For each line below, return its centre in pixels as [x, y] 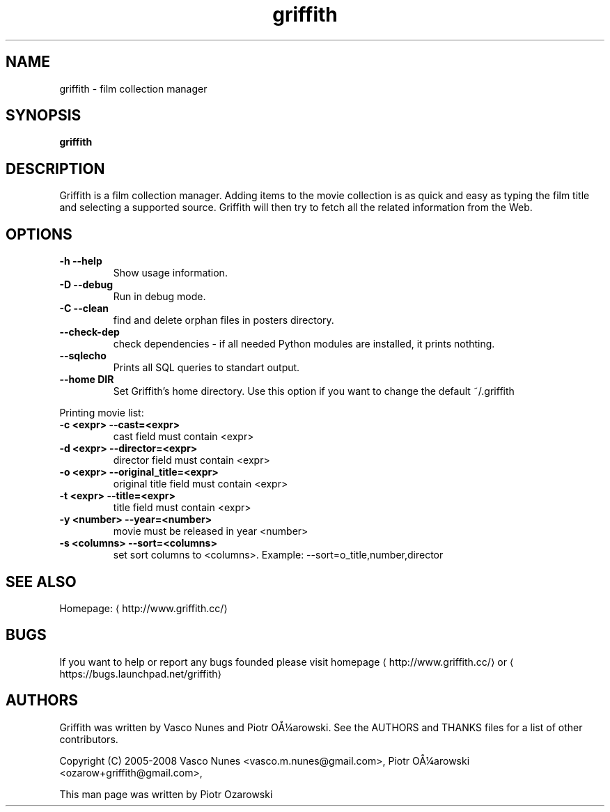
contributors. [89, 739]
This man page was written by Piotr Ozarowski [166, 794]
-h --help [81, 261]
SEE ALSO [41, 581]
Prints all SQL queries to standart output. [206, 368]
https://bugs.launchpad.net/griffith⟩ [140, 673]
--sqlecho [83, 356]
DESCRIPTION [55, 169]
